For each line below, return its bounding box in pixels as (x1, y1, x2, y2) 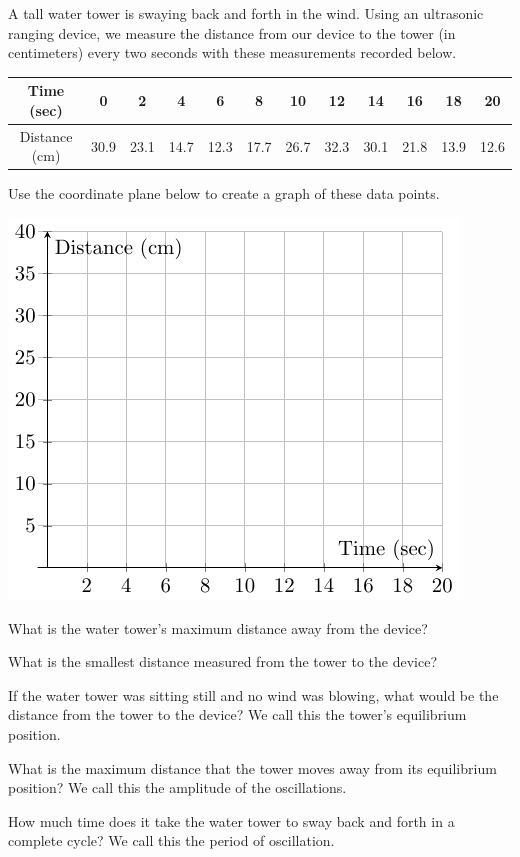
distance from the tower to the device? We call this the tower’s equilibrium (8, 704, 467, 725)
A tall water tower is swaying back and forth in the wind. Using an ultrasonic (8, 3, 484, 23)
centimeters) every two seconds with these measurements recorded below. (8, 42, 457, 63)
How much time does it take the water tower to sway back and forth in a (8, 810, 455, 831)
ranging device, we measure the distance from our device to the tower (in (8, 22, 456, 43)
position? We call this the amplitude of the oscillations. (8, 777, 347, 798)
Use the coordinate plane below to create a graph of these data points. (8, 183, 440, 204)
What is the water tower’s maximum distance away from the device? (8, 617, 428, 638)
